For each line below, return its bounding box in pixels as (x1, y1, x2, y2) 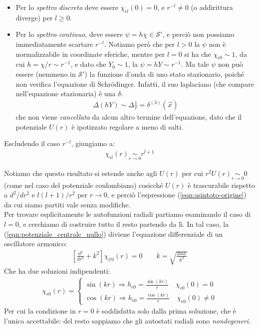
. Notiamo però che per (104, 38, 175, 49)
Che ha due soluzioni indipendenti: (4, 265, 110, 276)
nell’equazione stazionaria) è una (15, 88, 116, 99)
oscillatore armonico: (4, 238, 67, 249)
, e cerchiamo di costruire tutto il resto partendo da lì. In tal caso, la (18, 218, 229, 229)
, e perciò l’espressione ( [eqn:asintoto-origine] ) (107, 189, 247, 200)
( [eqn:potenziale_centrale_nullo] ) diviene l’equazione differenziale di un (4, 228, 223, 239)
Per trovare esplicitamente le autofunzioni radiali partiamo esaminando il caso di (4, 209, 251, 219)
